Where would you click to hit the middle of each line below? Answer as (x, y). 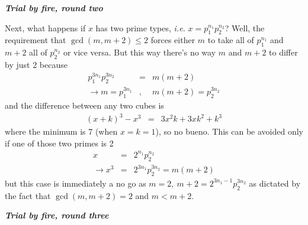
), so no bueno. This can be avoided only (229, 131)
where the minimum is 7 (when (61, 131)
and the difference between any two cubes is (84, 105)
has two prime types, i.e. (140, 27)
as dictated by (275, 183)
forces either (173, 40)
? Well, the (245, 27)
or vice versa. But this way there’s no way (139, 52)
